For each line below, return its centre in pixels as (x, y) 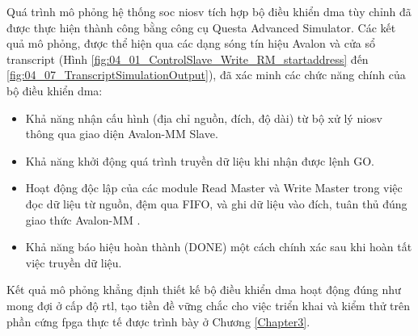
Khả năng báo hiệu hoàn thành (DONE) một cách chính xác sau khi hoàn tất (219, 247)
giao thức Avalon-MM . (83, 219)
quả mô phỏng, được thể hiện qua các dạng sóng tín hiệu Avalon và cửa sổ (191, 43)
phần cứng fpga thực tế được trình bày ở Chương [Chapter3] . (158, 321)
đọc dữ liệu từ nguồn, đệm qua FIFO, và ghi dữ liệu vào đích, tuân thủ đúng (216, 203)
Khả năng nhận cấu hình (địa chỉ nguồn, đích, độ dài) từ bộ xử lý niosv (204, 118)
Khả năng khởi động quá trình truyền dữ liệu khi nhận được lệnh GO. (200, 160)
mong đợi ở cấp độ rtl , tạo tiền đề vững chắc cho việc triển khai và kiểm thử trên (209, 305)
